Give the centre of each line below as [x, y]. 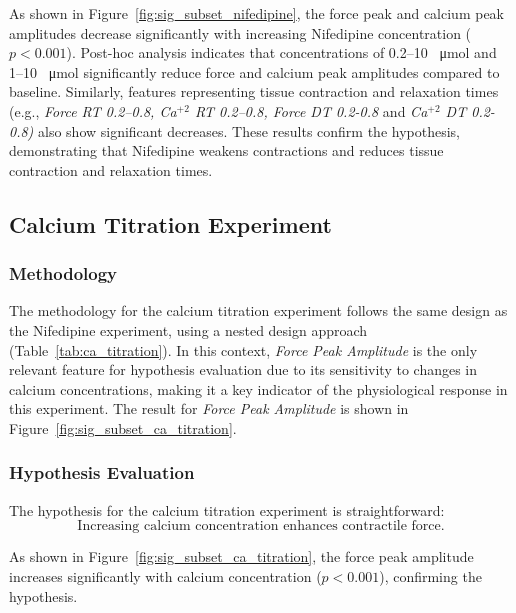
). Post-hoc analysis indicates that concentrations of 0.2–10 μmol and [281, 52]
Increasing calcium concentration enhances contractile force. [261, 526]
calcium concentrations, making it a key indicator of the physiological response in [258, 388]
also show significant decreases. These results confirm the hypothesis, [249, 130]
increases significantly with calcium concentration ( [165, 575]
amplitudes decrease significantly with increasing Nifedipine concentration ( [240, 32]
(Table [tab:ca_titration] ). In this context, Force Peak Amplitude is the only [243, 349]
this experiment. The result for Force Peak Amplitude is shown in [209, 408]
